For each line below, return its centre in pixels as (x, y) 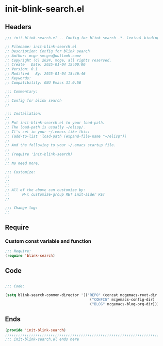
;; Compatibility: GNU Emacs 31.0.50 (43, 83)
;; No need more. (23, 163)
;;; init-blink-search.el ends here (42, 339)
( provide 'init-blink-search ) (36, 330)
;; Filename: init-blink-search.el (41, 47)
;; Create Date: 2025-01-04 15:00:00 (45, 65)
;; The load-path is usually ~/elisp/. (45, 127)
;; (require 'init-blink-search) (39, 154)
